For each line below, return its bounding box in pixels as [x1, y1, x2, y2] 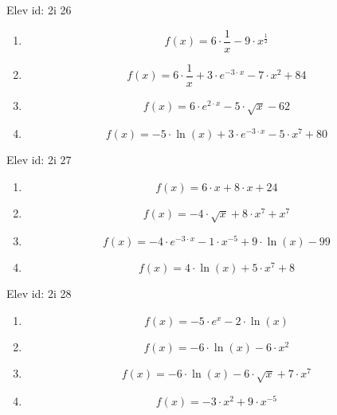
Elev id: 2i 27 [6, 151, 72, 168]
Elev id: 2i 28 [6, 285, 72, 302]
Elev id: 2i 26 [6, 2, 72, 18]
